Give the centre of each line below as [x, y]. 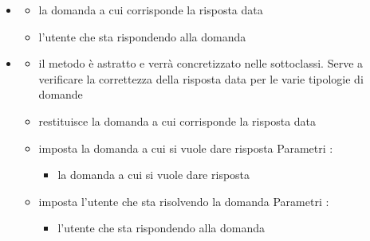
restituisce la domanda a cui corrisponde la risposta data [177, 120]
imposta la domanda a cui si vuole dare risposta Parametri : [186, 148]
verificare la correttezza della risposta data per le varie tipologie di [201, 78]
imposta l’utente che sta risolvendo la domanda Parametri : [184, 201]
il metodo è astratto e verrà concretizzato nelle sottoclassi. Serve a [201, 63]
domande [61, 94]
